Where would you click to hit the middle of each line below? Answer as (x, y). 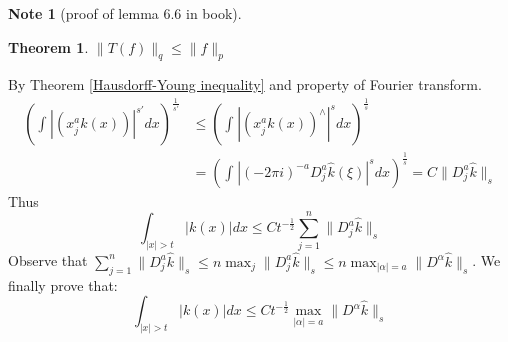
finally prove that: (63, 284)
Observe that (48, 260)
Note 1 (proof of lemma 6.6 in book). (125, 13)
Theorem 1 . (48, 46)
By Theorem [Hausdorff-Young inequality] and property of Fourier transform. (245, 84)
